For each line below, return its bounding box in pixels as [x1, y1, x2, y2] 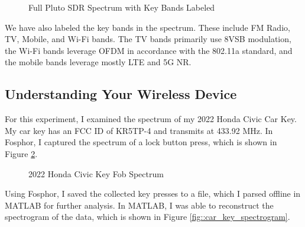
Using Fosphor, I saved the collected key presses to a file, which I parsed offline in [5, 187, 301, 200]
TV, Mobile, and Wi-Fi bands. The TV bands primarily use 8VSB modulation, [5, 33, 291, 45]
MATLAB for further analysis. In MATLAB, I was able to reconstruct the [5, 199, 274, 211]
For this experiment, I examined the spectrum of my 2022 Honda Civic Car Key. [5, 113, 297, 125]
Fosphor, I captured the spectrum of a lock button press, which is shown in [5, 136, 277, 148]
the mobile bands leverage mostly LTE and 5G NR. [5, 56, 192, 68]
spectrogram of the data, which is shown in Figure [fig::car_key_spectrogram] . [5, 210, 290, 223]
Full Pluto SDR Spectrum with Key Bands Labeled [28, 1, 215, 13]
